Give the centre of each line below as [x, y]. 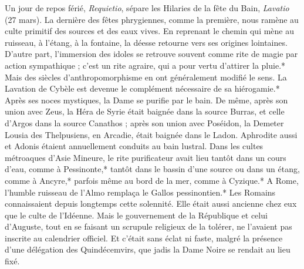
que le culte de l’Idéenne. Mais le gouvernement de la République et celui [136, 215]
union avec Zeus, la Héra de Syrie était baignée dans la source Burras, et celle [145, 111]
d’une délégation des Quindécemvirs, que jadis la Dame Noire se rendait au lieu [148, 249]
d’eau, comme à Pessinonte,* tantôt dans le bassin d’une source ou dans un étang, [152, 169]
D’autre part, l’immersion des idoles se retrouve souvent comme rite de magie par [151, 54]
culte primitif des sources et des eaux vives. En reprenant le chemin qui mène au [150, 31]
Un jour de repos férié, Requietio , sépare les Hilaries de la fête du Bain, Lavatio [147, 8]
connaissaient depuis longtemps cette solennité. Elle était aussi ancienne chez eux [151, 204]
